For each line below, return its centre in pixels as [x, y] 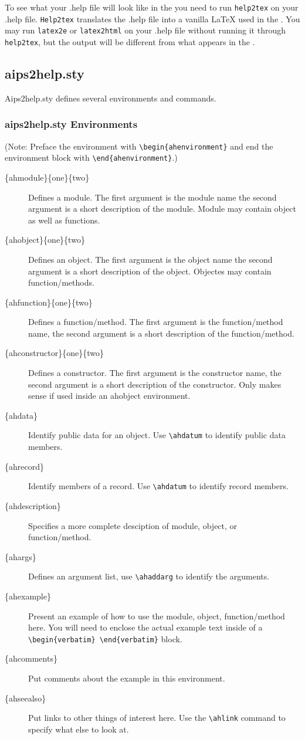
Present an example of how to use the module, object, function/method [157, 616]
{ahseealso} [26, 698]
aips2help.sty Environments [71, 124]
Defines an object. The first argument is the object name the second [150, 259]
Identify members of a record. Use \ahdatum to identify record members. [158, 486]
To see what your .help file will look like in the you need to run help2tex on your [152, 7]
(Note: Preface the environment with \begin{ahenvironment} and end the [139, 146]
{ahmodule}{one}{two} [47, 177]
